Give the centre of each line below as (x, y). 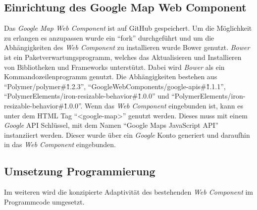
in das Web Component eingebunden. (60, 144)
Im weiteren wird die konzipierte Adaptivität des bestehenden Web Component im (129, 192)
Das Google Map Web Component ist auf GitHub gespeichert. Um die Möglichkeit (128, 28)
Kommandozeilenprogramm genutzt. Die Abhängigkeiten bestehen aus (111, 77)
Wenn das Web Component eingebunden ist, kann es (164, 105)
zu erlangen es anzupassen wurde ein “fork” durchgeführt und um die (109, 37)
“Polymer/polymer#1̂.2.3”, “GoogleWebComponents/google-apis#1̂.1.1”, (115, 86)
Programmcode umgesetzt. (44, 201)
